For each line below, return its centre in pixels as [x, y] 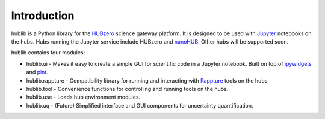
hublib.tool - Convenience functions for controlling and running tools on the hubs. [127, 89]
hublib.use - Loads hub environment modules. [83, 97]
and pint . [37, 72]
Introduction [43, 16]
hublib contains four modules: [48, 53]
